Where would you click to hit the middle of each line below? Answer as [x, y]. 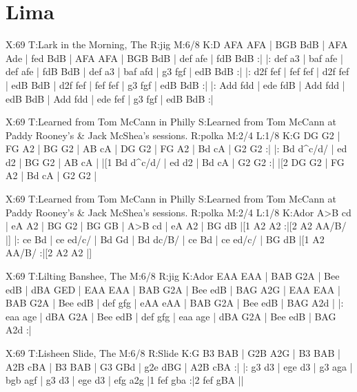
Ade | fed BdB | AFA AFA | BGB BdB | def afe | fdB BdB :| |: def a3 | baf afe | [174, 58]
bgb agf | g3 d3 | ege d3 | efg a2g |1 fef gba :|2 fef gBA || [125, 380]
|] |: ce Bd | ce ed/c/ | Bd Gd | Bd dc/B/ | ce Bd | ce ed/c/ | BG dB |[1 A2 [165, 239]
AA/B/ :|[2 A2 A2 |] [49, 252]
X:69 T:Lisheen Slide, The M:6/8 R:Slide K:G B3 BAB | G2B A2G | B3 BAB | [173, 353]
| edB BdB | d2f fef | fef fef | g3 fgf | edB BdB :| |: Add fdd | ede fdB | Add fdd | [175, 84]
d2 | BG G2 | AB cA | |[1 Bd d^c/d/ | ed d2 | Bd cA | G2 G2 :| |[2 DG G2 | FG [175, 162]
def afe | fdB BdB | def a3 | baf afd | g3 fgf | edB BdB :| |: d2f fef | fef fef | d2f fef [177, 71]
